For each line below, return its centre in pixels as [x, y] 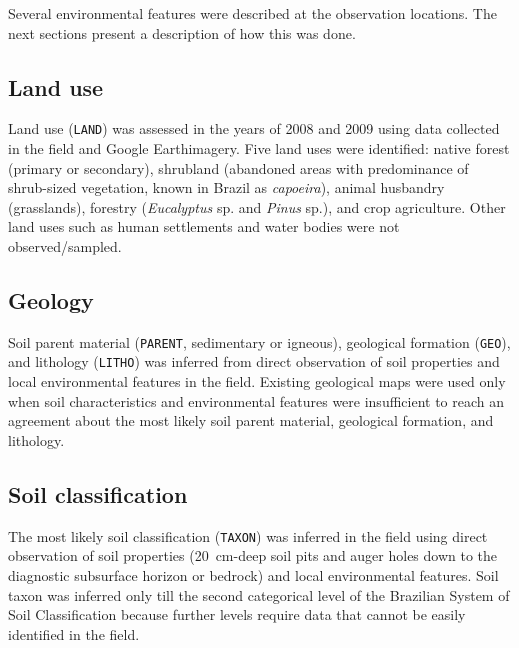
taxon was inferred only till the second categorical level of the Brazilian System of [259, 594]
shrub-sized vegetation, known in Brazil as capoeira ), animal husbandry [226, 187]
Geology [51, 300]
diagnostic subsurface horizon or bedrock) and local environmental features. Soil [253, 574]
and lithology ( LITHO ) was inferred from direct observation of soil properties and [254, 361]
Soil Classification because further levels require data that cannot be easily [237, 614]
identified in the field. [74, 633]
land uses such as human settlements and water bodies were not [204, 226]
